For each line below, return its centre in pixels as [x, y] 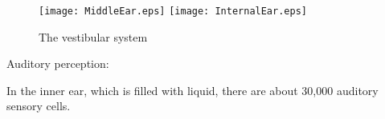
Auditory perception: [58, 63]
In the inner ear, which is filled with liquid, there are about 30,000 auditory [192, 90]
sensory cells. [39, 106]
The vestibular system [93, 36]
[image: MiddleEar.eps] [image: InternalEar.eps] [173, 11]
